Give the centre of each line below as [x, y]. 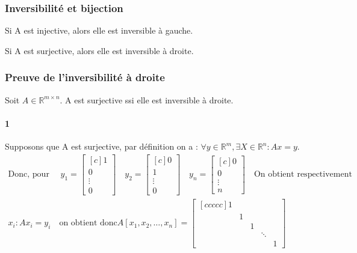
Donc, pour [29, 175]
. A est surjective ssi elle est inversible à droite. [147, 99]
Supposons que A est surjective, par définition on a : [101, 146]
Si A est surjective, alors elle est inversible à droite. [99, 50]
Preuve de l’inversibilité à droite [85, 77]
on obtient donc [88, 223]
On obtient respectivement [303, 175]
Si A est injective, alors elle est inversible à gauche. [99, 30]
